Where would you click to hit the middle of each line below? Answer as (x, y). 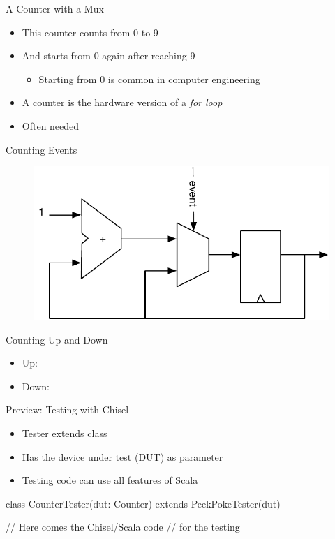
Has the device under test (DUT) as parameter (122, 456)
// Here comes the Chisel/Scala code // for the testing (123, 527)
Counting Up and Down (57, 339)
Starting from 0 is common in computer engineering (149, 79)
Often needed (51, 125)
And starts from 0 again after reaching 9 (109, 56)
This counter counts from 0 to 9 (90, 32)
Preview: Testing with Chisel (67, 409)
